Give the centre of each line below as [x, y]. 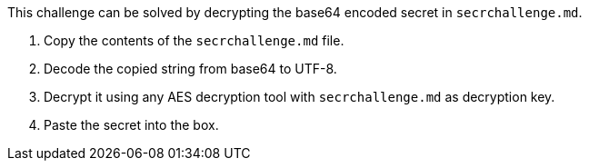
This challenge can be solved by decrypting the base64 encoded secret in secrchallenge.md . [295, 12]
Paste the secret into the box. [131, 125]
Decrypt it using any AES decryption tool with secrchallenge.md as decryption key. [299, 97]
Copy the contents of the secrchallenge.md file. [194, 40]
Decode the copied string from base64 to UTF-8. [190, 69]
